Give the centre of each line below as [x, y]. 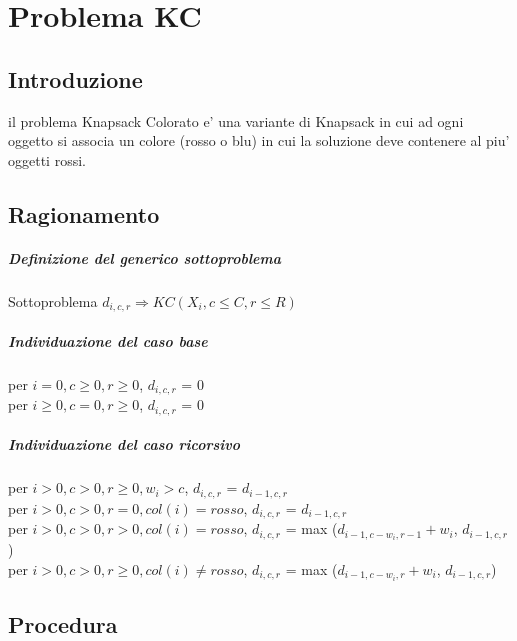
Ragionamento [84, 213]
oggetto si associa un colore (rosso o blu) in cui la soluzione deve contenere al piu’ [259, 140]
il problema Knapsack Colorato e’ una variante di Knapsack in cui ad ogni [236, 120]
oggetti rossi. [47, 159]
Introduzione [75, 78]
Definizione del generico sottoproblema [144, 257]
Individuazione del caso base [108, 340]
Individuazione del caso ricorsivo [124, 444]
